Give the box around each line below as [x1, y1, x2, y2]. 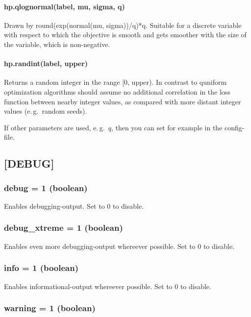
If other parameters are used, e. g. [4, 122, 105, 132]
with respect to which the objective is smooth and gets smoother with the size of [4, 29, 247, 40]
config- [224, 122, 245, 132]
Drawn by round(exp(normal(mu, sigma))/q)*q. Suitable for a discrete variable [4, 20, 242, 30]
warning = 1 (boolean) [4, 302, 96, 314]
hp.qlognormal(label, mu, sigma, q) [4, 1, 125, 11]
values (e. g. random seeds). [4, 106, 87, 116]
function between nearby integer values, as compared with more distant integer [4, 96, 241, 106]
